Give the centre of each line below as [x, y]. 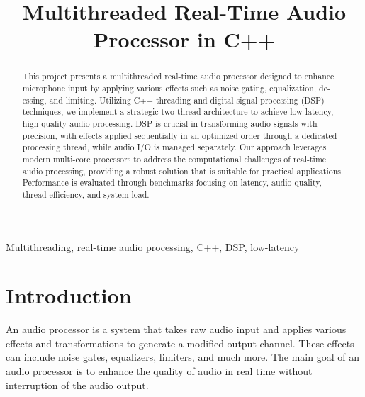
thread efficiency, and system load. [86, 194]
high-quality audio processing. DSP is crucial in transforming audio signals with [170, 123]
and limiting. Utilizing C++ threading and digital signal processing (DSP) [187, 100]
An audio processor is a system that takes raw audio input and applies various [176, 329]
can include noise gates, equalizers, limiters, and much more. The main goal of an [182, 357]
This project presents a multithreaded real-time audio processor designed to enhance [178, 76]
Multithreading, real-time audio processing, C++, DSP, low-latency [153, 246]
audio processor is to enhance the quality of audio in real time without [159, 371]
